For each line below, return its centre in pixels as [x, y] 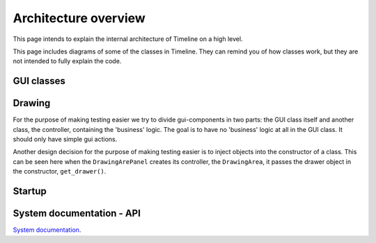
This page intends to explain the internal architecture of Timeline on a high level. [128, 39]
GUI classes [39, 81]
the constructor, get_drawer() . [60, 171]
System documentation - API [77, 213]
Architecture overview [79, 18]
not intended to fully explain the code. [67, 61]
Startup [30, 191]
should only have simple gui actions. [65, 140]
